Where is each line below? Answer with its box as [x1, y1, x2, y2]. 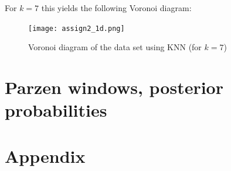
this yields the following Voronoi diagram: [41, 2, 192, 13]
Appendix [5, 144, 86, 167]
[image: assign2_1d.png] [28, 24, 125, 33]
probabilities [5, 98, 107, 122]
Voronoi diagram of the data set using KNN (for [28, 41, 202, 53]
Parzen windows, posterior [5, 75, 223, 99]
